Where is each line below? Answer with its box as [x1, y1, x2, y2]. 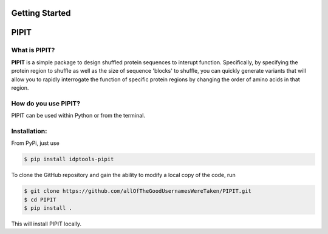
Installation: [11, 127, 47, 135]
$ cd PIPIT [24, 196, 56, 203]
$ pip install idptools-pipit [24, 156, 114, 163]
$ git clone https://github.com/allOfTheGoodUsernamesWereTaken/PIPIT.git [24, 188, 252, 195]
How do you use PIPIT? [11, 99, 81, 107]
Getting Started [11, 8, 71, 18]
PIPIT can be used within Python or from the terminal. [11, 112, 146, 119]
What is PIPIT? [11, 46, 55, 55]
